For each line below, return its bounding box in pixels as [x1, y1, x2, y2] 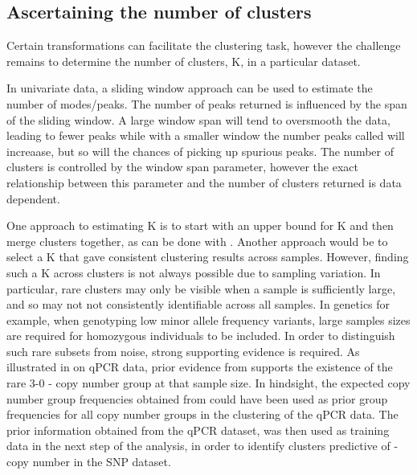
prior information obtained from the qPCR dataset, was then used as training [6, 421, 390, 438]
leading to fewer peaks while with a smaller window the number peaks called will [6, 127, 405, 144]
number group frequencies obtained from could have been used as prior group [6, 390, 388, 407]
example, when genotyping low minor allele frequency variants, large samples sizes [6, 311, 411, 328]
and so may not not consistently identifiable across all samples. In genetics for [6, 296, 390, 313]
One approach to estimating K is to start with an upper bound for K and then [6, 217, 394, 234]
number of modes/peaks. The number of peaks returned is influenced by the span [6, 95, 407, 112]
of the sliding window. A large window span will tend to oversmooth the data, [6, 111, 390, 128]
